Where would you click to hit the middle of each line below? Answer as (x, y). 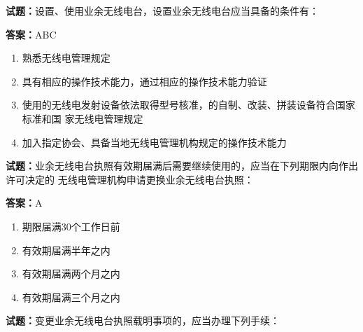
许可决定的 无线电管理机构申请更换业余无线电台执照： (130, 179)
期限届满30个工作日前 (71, 226)
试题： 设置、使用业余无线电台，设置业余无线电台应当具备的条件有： (162, 11)
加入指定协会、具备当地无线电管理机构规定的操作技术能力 (154, 142)
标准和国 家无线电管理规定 (83, 118)
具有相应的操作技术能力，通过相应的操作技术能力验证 (144, 81)
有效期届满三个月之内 (71, 297)
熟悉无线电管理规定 (66, 58)
